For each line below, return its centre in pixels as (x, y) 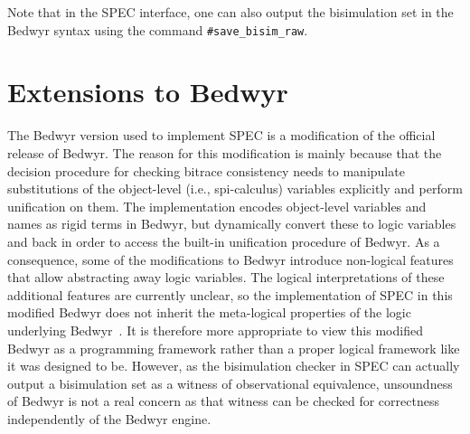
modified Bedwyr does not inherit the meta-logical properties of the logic (209, 312)
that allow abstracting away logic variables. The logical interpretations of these (226, 277)
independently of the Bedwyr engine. (109, 418)
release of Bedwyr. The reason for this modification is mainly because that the (225, 152)
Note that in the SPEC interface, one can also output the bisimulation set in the (230, 12)
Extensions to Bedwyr (148, 92)
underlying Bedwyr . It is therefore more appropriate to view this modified (215, 330)
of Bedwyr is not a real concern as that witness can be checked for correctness (223, 401)
